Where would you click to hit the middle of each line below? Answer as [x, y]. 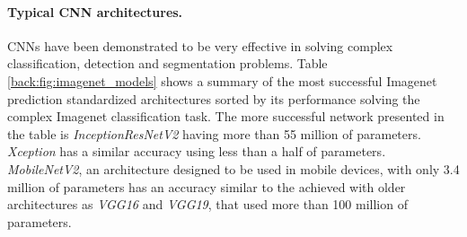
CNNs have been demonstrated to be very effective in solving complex [200, 45]
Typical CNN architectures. [95, 11]
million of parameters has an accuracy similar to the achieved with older [207, 186]
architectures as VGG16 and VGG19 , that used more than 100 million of [207, 204]
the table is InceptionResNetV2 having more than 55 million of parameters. [214, 133]
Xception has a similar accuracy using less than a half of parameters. [197, 151]
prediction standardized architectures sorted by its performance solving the [214, 98]
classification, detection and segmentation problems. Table [167, 63]
